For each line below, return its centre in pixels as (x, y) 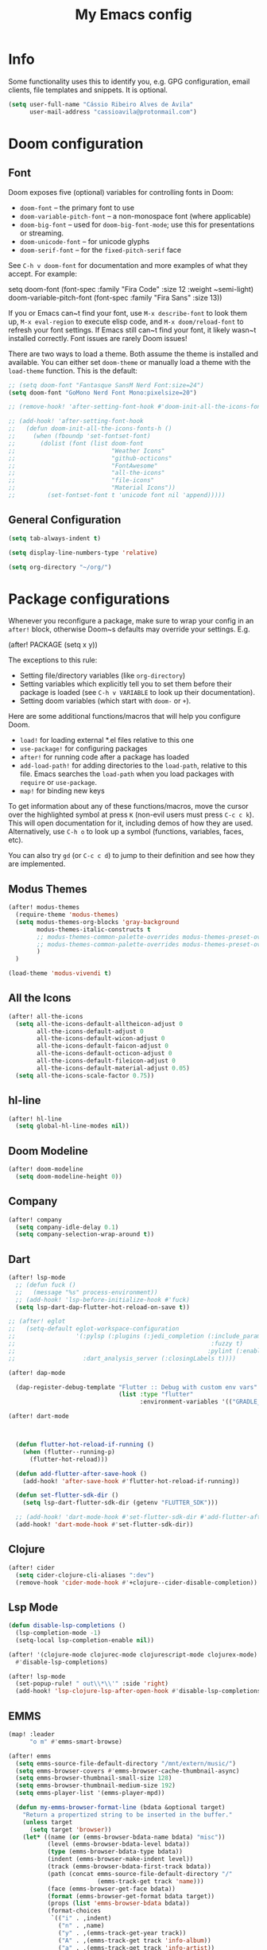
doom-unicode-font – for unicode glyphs (84, 241)
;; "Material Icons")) (92, 488)
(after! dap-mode (37, 1373)
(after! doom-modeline (46, 1169)
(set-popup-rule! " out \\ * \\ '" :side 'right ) (92, 1684)
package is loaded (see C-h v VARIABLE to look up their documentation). (137, 693)
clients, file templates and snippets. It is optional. (88, 90)
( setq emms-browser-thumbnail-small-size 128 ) (94, 1778)
